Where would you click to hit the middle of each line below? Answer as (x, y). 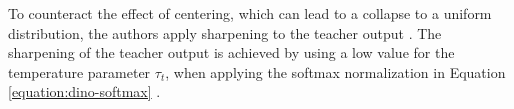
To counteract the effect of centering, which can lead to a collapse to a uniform (250, 13)
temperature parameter (79, 71)
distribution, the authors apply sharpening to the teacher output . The (225, 32)
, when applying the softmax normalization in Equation (335, 71)
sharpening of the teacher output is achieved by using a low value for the (231, 52)
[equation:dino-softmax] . (84, 91)
